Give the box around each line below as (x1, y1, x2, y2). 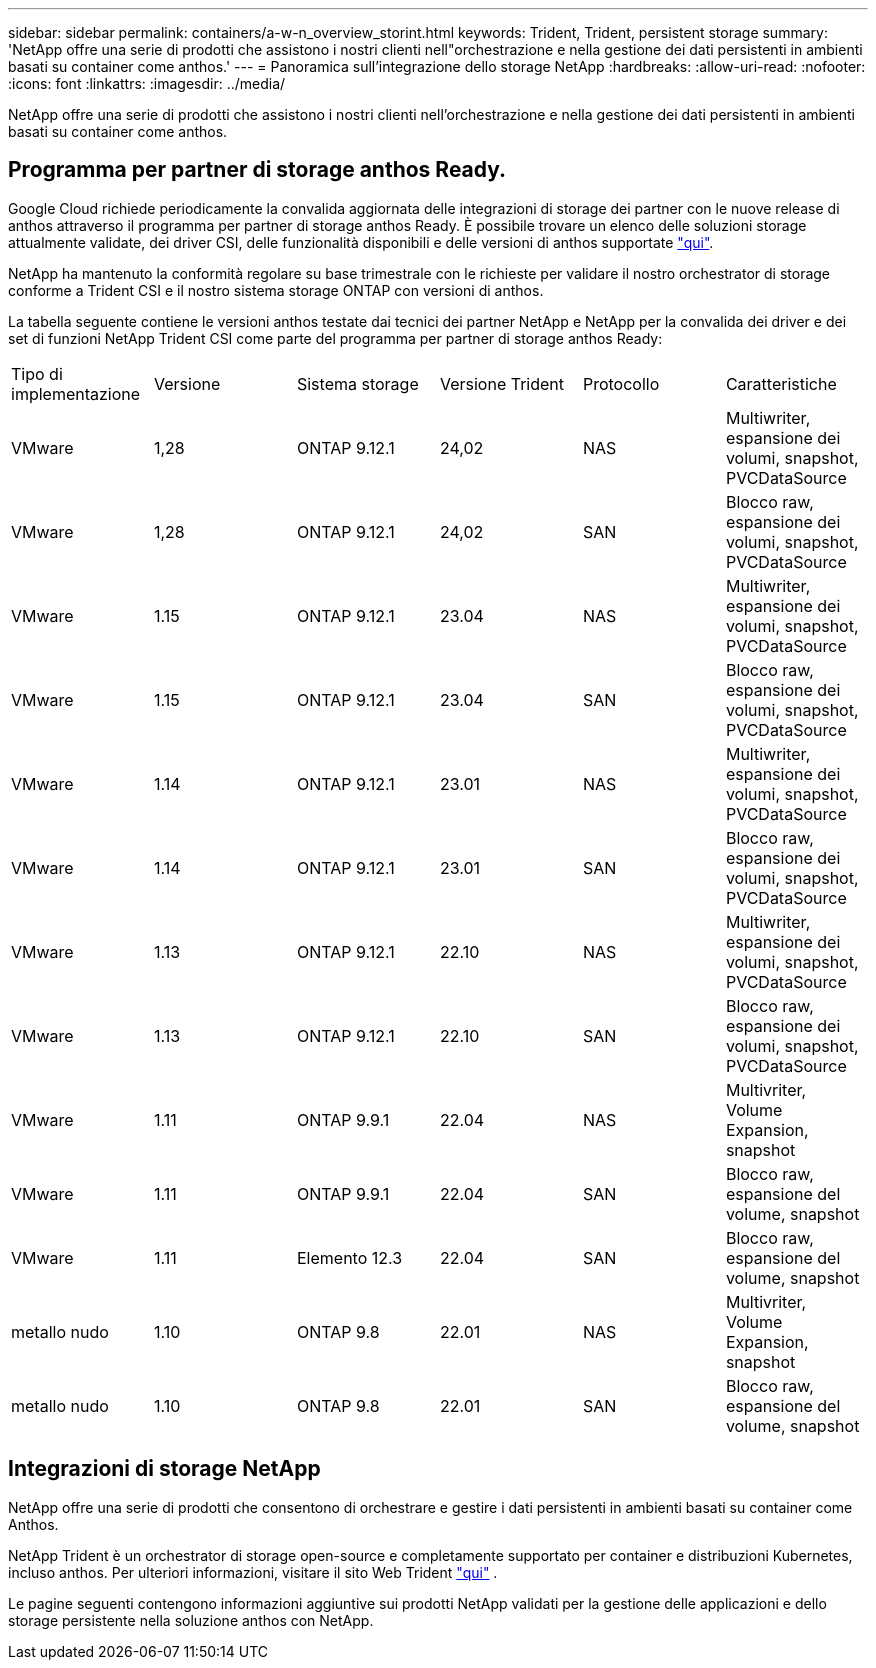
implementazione (11, 383, 141, 404)
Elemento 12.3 (296, 1247, 403, 1268)
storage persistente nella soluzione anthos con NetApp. (8, 1611, 374, 1629)
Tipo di (11, 363, 63, 384)
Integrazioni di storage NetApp (8, 1456, 321, 1482)
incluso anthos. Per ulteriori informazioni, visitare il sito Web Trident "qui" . (8, 1563, 498, 1581)
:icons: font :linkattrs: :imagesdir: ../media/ (8, 75, 286, 92)
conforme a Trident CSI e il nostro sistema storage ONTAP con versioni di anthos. (8, 281, 544, 299)
